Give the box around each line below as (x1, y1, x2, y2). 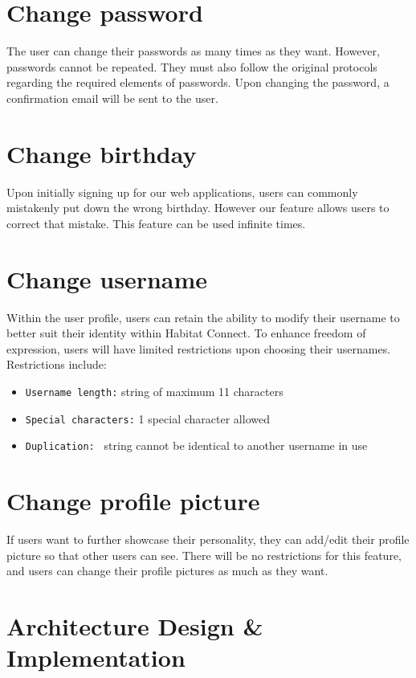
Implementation (6, 641, 186, 674)
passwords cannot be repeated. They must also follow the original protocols (6, 58, 377, 75)
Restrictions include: (6, 356, 107, 373)
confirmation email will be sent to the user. (6, 89, 218, 106)
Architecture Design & (6, 609, 263, 642)
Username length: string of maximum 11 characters (25, 382, 283, 399)
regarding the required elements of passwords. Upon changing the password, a (6, 74, 389, 91)
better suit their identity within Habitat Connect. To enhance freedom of (6, 325, 366, 341)
